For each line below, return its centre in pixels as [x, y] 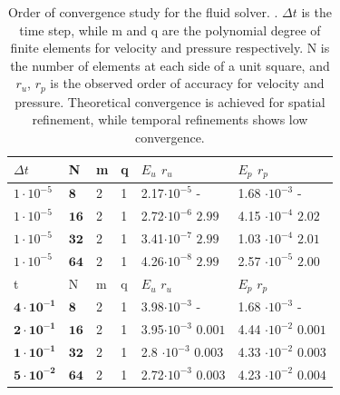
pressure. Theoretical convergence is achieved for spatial [170, 101]
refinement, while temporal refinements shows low [170, 119]
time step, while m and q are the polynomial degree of [170, 30]
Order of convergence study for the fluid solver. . [143, 12]
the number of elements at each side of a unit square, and [170, 65]
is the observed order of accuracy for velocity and [187, 83]
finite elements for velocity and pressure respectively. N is [170, 48]
